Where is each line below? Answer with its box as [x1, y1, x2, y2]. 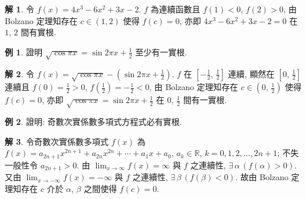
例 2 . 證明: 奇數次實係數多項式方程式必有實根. [5, 115, 182, 128]
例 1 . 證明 [5, 45, 42, 58]
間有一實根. [183, 94, 227, 106]
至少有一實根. [135, 45, 187, 58]
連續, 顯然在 [228, 67, 275, 79]
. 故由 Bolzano [235, 171, 289, 183]
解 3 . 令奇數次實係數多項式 [5, 135, 108, 147]
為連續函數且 [150, 3, 200, 15]
